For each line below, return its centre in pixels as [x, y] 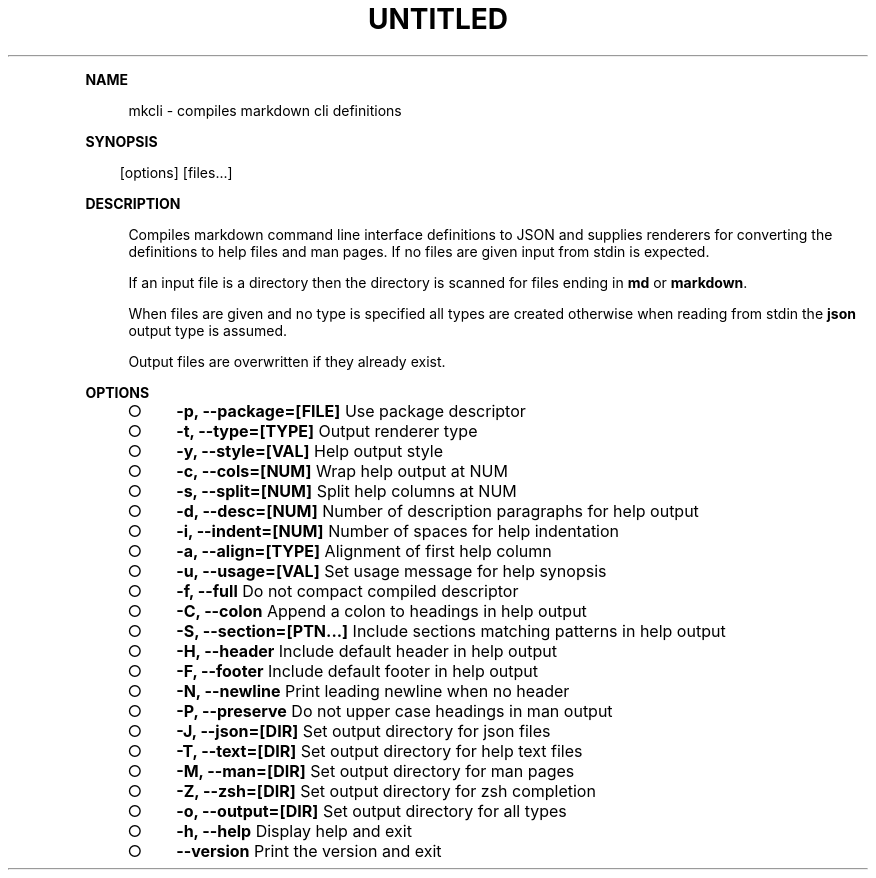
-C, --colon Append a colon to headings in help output [381, 610]
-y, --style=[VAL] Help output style [310, 450]
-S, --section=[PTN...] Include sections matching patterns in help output [451, 630]
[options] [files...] [176, 172]
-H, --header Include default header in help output [366, 650]
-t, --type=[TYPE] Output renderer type [327, 430]
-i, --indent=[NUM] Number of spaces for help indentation [398, 530]
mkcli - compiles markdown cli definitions [265, 110]
